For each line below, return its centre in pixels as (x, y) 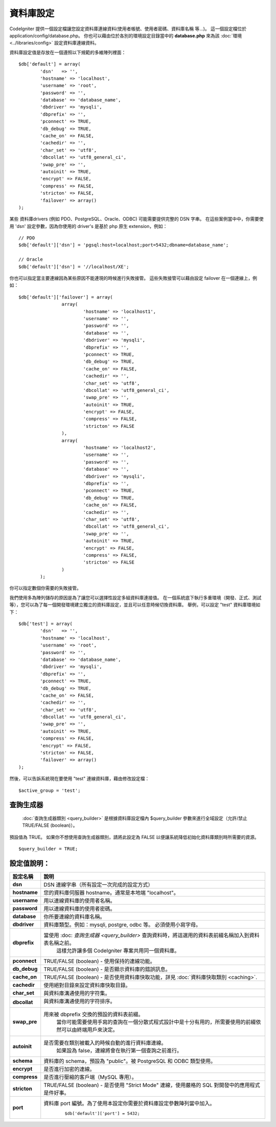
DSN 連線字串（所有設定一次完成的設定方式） (98, 885)
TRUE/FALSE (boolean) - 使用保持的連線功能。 (99, 962)
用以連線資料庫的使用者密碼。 (79, 909)
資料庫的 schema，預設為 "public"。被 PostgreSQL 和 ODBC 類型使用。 (130, 1061)
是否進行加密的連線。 (69, 1069)
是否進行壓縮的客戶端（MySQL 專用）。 (90, 1077)
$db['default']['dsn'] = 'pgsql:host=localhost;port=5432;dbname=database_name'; (124, 245)
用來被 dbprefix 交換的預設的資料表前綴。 (94, 1014)
